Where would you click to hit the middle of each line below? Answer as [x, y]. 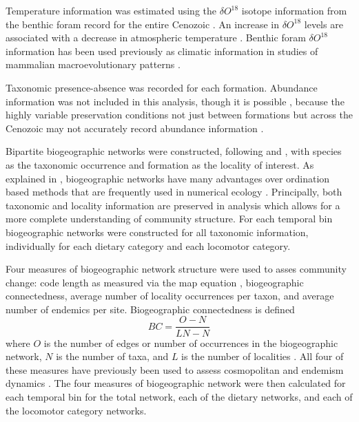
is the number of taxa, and [112, 356]
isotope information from [294, 10]
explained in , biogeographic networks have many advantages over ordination [168, 178]
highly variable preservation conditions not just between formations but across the [179, 115]
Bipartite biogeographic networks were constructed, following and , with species [174, 151]
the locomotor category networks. [76, 410]
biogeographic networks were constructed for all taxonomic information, [157, 232]
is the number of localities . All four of [263, 356]
